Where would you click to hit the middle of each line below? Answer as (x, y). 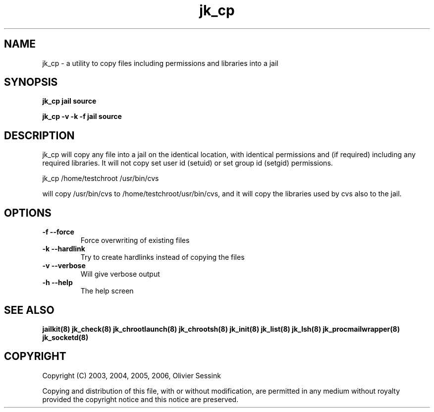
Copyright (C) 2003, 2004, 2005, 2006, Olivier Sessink (132, 375)
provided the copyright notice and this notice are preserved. (140, 399)
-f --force (58, 232)
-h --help (57, 283)
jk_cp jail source (69, 101)
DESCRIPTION (39, 135)
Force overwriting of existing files (135, 240)
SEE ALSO (29, 310)
